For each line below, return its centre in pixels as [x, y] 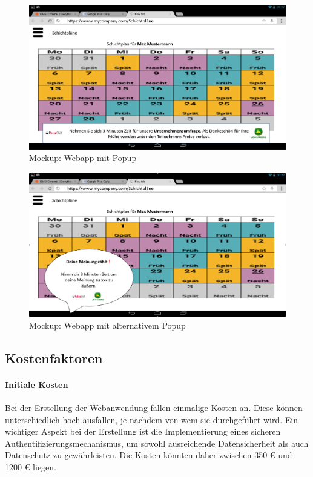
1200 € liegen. [31, 466]
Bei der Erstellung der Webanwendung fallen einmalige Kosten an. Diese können [154, 407]
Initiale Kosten [37, 384]
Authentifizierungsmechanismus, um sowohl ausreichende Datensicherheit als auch [157, 443]
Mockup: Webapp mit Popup [83, 158]
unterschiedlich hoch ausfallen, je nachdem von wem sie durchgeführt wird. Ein [151, 419]
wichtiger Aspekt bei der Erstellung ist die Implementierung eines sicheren [143, 431]
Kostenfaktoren [54, 357]
